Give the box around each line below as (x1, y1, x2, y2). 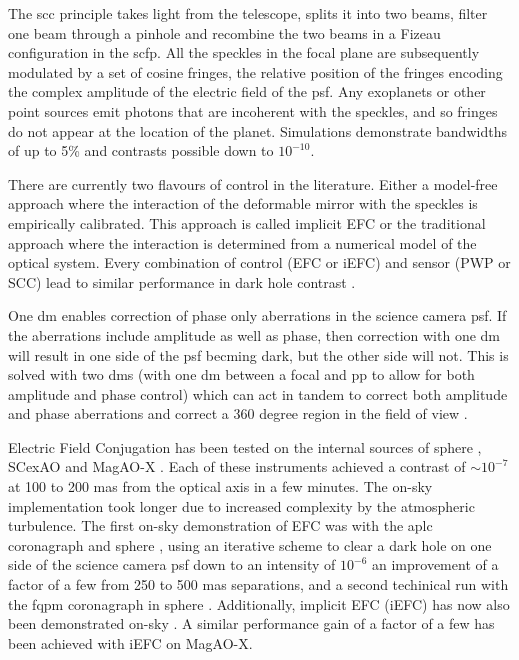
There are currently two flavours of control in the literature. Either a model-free (8, 173, 498, 194)
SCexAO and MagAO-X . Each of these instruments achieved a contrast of (8, 456, 466, 477)
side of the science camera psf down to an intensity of (8, 554, 336, 575)
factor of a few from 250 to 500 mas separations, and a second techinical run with (8, 574, 509, 595)
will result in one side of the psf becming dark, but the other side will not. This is (8, 344, 509, 365)
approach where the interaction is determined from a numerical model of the (8, 232, 477, 253)
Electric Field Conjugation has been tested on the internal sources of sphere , (8, 436, 482, 457)
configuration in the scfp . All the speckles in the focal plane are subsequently (8, 42, 480, 63)
